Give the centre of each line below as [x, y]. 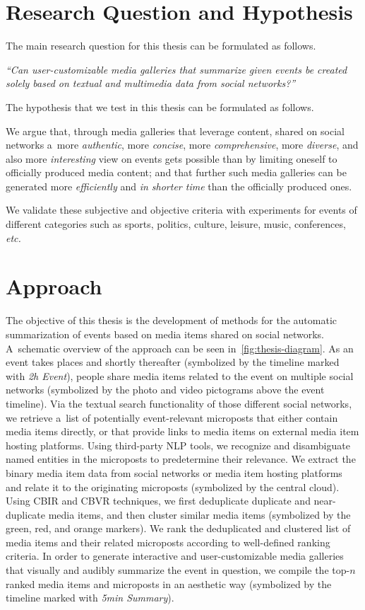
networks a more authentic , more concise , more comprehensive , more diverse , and [182, 145]
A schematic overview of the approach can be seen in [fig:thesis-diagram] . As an [180, 348]
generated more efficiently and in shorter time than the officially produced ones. [179, 186]
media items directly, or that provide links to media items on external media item [182, 431]
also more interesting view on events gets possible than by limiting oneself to [172, 158]
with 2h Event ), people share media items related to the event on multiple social [180, 375]
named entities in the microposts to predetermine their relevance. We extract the [181, 459]
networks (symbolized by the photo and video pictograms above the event [165, 390]
